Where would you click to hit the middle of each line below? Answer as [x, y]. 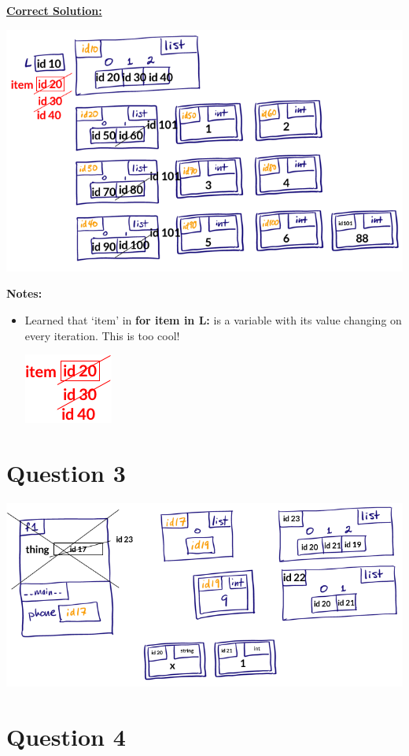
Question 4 [66, 737]
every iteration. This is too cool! [102, 335]
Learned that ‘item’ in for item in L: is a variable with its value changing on [213, 320]
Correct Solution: [54, 10]
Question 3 [66, 473]
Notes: [24, 293]
